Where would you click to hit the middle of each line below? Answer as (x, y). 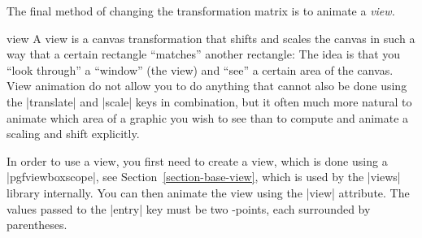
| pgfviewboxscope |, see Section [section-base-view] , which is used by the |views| (204, 177)
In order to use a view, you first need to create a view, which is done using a (197, 160)
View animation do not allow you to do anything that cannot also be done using (207, 86)
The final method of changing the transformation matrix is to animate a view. (201, 11)
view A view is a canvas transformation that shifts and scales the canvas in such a (211, 38)
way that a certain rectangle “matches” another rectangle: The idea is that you (204, 54)
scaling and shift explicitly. (73, 134)
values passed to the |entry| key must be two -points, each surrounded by (189, 208)
